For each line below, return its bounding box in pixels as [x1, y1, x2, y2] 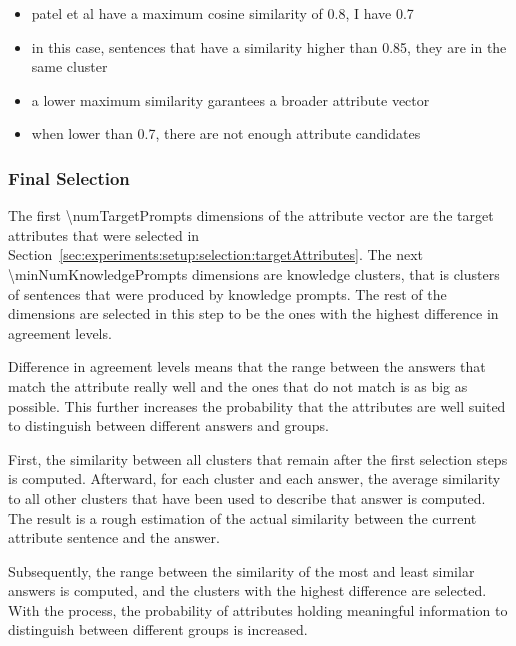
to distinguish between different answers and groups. [8, 415, 329, 436]
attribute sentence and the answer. [8, 527, 220, 548]
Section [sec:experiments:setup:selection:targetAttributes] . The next [8, 244, 424, 265]
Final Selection [8, 165, 130, 190]
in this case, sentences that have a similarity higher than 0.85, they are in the [31, 36, 507, 57]
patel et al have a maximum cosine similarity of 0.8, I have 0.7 [31, 3, 414, 23]
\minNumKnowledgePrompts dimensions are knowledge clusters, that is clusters [8, 263, 500, 284]
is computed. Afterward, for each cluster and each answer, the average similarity [8, 468, 501, 489]
